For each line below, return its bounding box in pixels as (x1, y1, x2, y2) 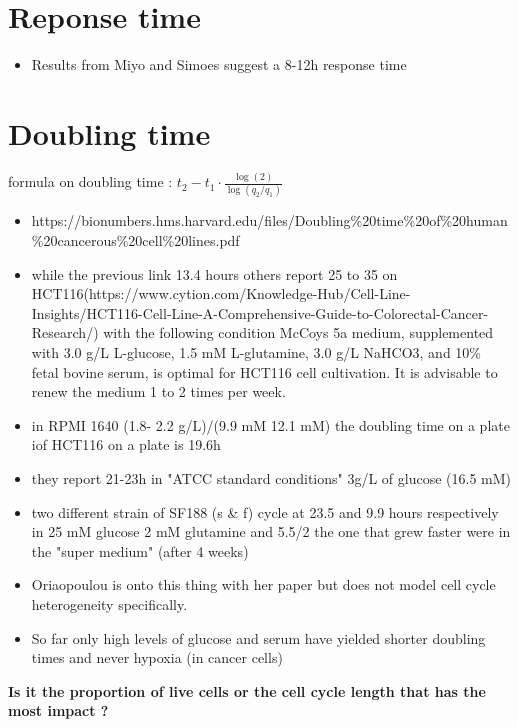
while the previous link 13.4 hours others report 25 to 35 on (31, 263, 398, 284)
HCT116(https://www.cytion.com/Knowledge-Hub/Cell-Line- (31, 283, 411, 304)
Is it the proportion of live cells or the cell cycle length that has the (8, 680, 486, 701)
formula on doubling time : (8, 171, 173, 192)
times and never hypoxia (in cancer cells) (31, 647, 283, 668)
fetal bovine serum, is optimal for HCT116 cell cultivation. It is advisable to (31, 361, 498, 382)
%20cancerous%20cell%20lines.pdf (31, 230, 240, 251)
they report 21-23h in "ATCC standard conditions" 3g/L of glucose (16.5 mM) (31, 468, 512, 488)
